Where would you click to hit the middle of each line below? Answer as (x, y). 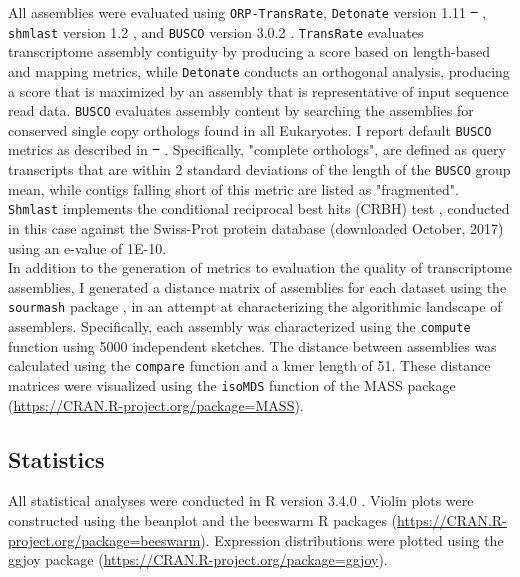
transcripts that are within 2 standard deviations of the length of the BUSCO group (259, 169)
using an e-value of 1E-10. (87, 247)
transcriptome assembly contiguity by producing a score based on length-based (249, 51)
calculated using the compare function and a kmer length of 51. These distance (249, 365)
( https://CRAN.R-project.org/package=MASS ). (156, 404)
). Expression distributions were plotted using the (352, 539)
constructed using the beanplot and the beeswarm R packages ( (203, 519)
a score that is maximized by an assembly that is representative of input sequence (258, 90)
